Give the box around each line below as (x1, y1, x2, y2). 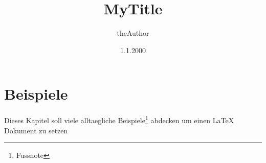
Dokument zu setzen (4, 125, 68, 135)
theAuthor (117, 28, 149, 38)
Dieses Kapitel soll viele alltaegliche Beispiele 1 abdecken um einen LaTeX (4, 113, 234, 125)
